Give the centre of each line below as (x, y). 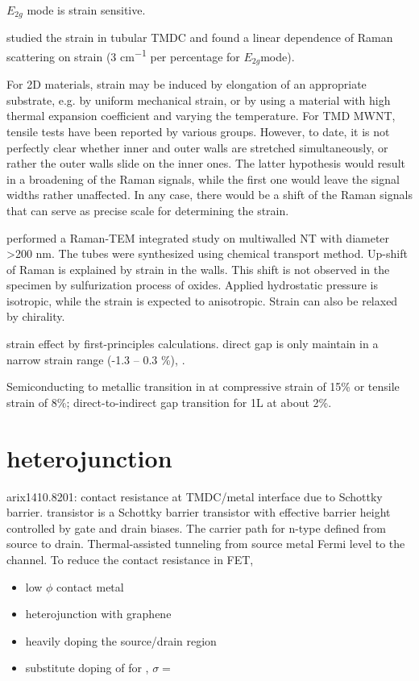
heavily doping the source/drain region (121, 640)
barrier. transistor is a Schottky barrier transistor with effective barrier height (199, 512)
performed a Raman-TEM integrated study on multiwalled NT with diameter (198, 237)
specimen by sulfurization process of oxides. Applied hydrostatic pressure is (192, 285)
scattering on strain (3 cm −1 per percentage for (123, 55)
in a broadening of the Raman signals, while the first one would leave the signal (203, 179)
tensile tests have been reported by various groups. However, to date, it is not (198, 131)
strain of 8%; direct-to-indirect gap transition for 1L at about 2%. (169, 402)
